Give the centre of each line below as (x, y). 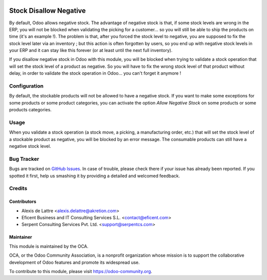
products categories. (30, 110)
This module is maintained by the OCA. (49, 246)
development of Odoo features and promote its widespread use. (74, 262)
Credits (18, 188)
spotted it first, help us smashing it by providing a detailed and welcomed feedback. (94, 176)
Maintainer (21, 237)
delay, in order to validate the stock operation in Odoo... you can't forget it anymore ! (95, 73)
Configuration (26, 86)
